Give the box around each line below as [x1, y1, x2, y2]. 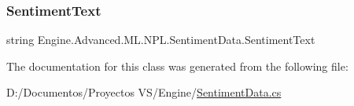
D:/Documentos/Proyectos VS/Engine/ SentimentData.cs [6, 84, 282, 101]
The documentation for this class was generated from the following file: [6, 57, 348, 74]
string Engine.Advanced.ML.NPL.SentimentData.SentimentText [6, 31, 315, 48]
